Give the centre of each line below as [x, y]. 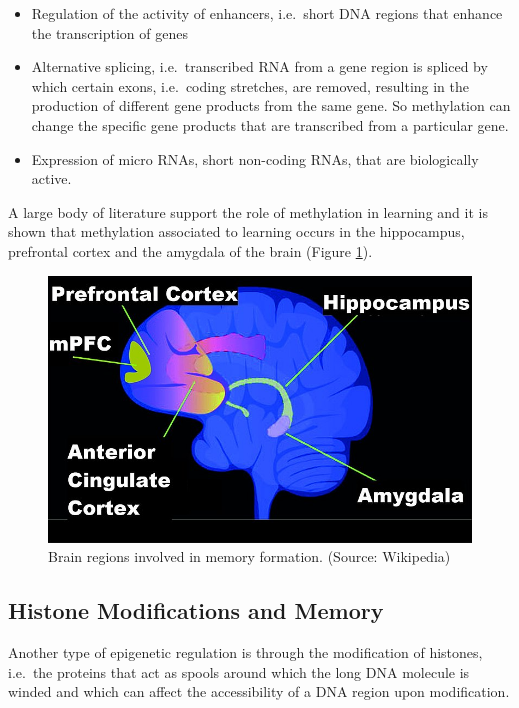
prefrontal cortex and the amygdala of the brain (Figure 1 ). [190, 250]
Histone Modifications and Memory [196, 610]
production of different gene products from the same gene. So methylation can [271, 105]
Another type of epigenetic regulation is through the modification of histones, [245, 651]
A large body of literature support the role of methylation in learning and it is [248, 211]
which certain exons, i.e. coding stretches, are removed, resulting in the [250, 85]
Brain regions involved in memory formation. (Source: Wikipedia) [249, 556]
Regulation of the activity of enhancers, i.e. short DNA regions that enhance [267, 13]
